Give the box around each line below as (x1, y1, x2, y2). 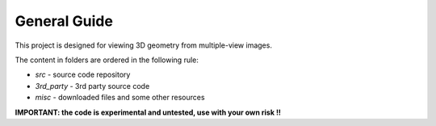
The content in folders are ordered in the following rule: (15, 55, 199, 65)
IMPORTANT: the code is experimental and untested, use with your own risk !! (15, 107, 282, 117)
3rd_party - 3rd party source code (35, 81, 150, 90)
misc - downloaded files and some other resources (35, 93, 205, 103)
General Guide (15, 12, 113, 30)
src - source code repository (35, 69, 131, 80)
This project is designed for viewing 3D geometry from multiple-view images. (15, 40, 272, 50)
